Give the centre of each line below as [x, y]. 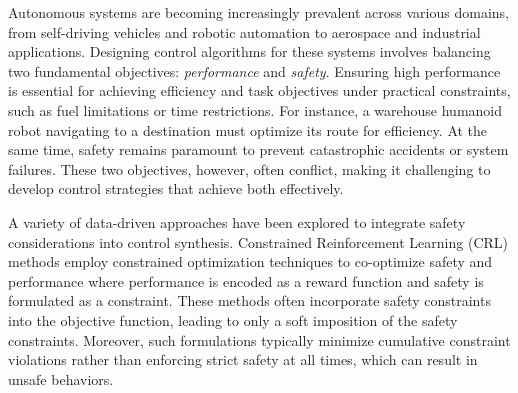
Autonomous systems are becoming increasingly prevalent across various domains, [258, 12]
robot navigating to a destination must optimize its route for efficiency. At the [248, 129]
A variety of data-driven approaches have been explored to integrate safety [237, 221]
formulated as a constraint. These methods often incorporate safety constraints [249, 300]
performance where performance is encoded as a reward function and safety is [246, 280]
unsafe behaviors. [61, 378]
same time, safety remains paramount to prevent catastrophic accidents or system [258, 149]
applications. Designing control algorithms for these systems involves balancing [249, 51]
